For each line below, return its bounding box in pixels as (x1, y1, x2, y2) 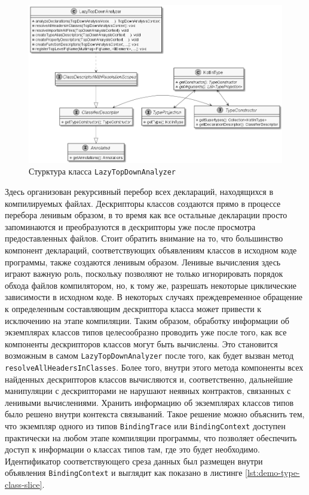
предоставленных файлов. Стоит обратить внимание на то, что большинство (5, 232, 283, 245)
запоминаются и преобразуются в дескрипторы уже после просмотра (5, 220, 256, 233)
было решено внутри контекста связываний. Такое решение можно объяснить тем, (5, 408, 305, 420)
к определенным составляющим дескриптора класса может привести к (5, 302, 262, 314)
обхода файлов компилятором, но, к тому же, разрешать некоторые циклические (5, 279, 296, 291)
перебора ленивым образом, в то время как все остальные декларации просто (5, 209, 287, 221)
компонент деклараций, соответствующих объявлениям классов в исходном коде (5, 243, 297, 256)
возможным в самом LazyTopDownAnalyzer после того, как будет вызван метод (5, 349, 294, 362)
